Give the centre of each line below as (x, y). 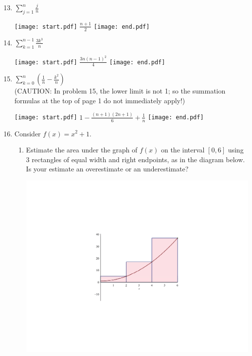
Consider (27, 133)
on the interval (183, 150)
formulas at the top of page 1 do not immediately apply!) (100, 100)
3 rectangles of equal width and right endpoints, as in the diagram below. (135, 159)
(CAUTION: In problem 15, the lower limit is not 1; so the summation (120, 91)
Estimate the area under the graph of (82, 150)
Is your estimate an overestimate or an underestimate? (107, 169)
